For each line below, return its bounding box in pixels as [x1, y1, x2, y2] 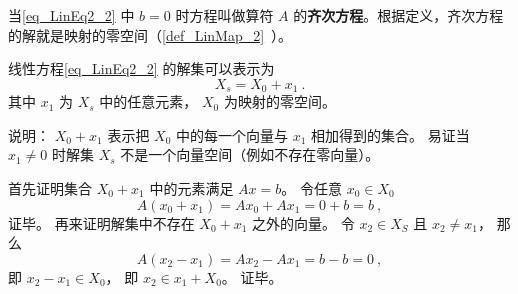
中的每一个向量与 [176, 124, 289, 145]
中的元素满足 [149, 178, 234, 199]
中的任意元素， [99, 91, 198, 112]
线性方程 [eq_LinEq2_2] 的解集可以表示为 [8, 58, 275, 79]
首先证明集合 [8, 178, 92, 199]
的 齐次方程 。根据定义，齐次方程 [293, 5, 504, 25]
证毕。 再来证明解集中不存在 [8, 212, 195, 233]
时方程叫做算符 [175, 5, 274, 25]
